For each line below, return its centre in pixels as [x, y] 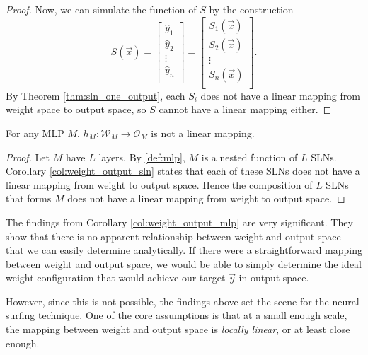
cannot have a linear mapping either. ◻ [245, 109]
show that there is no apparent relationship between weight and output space [173, 236]
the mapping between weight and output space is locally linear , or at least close [178, 329]
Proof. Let [28, 157]
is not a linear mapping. [203, 133]
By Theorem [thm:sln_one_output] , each [96, 95]
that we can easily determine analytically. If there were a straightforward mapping [184, 250]
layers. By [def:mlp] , [142, 157]
